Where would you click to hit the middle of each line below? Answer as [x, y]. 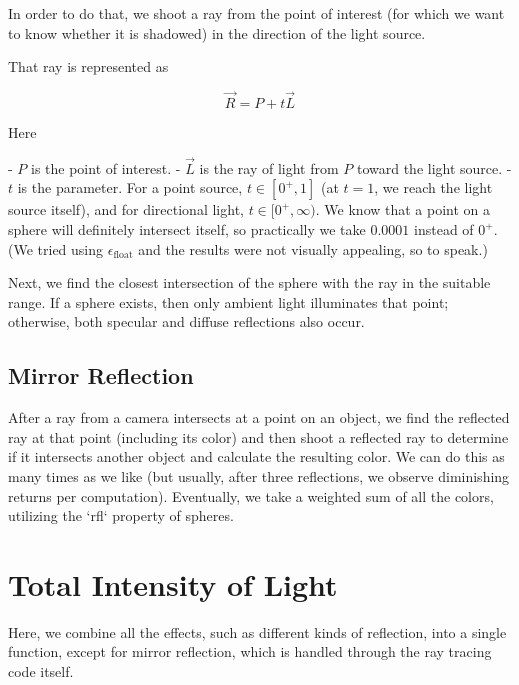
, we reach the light [433, 187]
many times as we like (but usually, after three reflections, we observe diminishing [259, 475]
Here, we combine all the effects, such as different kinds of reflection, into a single [257, 631]
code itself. [41, 671]
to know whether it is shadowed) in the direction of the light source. [217, 32]
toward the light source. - [434, 167]
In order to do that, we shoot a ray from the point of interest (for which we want [256, 13]
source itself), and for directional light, [126, 209]
